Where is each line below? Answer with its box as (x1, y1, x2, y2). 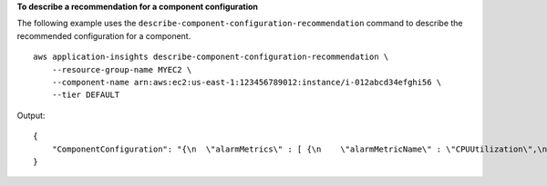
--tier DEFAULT (51, 90, 120, 100)
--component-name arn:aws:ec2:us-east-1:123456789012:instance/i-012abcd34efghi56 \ (51, 77, 442, 87)
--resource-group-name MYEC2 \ (51, 64, 192, 74)
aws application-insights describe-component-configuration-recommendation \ (33, 52, 389, 63)
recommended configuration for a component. (16, 30, 191, 41)
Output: (16, 110, 46, 121)
